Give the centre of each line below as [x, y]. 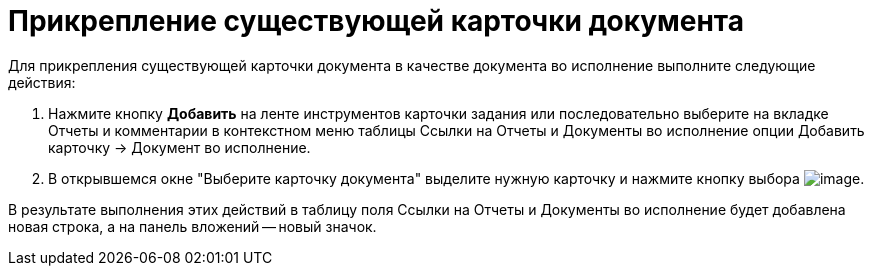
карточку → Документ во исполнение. [179, 147]
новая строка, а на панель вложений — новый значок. [192, 226]
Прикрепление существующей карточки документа [376, 21]
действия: [42, 82]
